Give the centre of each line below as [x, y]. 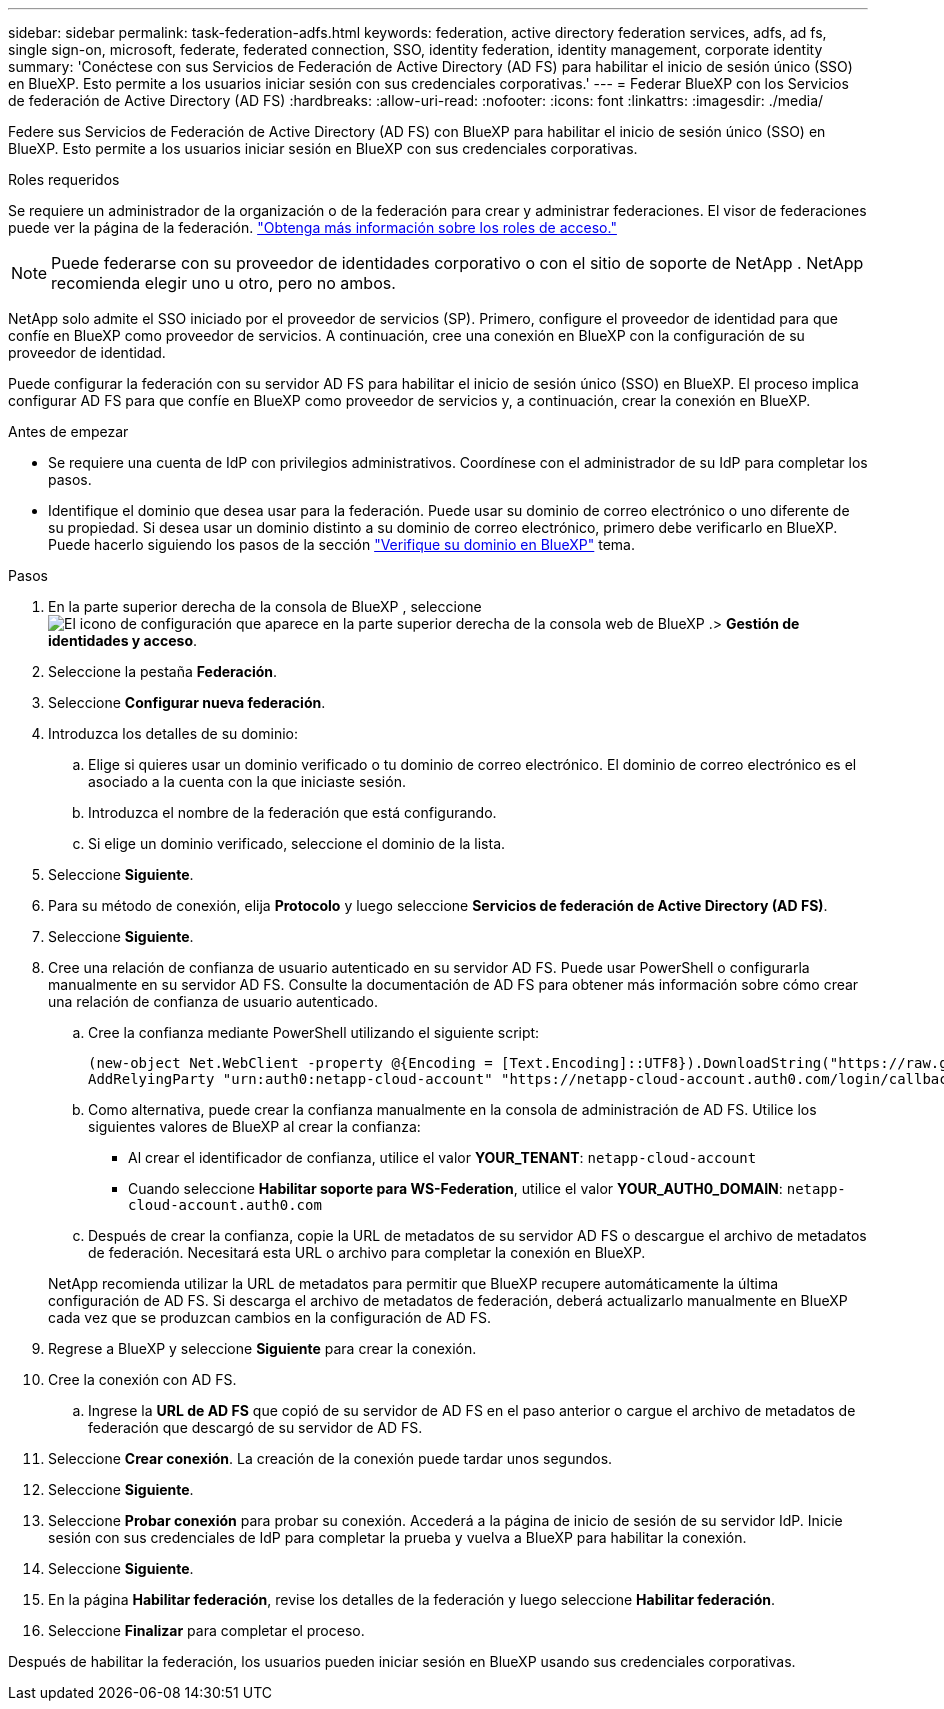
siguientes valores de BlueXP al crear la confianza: [254, 1126]
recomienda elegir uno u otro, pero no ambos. [223, 283]
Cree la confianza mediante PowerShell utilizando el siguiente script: [314, 1032]
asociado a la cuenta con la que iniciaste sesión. [247, 781]
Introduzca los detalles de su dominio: [173, 733]
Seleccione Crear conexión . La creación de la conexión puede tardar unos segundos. [330, 1458]
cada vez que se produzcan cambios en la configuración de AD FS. [269, 1317]
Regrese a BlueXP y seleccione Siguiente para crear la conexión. [262, 1348]
